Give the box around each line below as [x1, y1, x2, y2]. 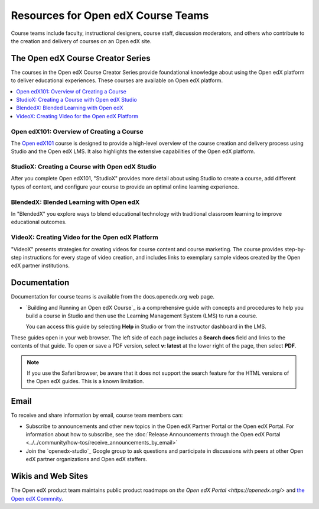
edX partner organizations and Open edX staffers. [25, 456, 148, 463]
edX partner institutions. [11, 262, 70, 269]
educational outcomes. [11, 219, 67, 226]
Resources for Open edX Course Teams [11, 9, 209, 22]
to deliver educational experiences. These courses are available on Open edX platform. [11, 77, 223, 84]
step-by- [284, 245, 306, 252]
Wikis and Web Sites [11, 471, 89, 481]
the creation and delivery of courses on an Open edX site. [11, 37, 152, 44]
